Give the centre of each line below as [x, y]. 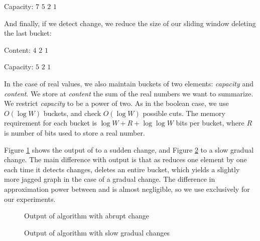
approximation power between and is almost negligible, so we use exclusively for [127, 189]
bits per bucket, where [210, 123]
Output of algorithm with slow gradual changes [97, 232]
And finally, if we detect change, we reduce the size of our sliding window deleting [130, 23]
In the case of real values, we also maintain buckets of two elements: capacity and [129, 83]
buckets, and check [72, 113]
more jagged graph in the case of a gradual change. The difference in [110, 179]
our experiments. [30, 199]
